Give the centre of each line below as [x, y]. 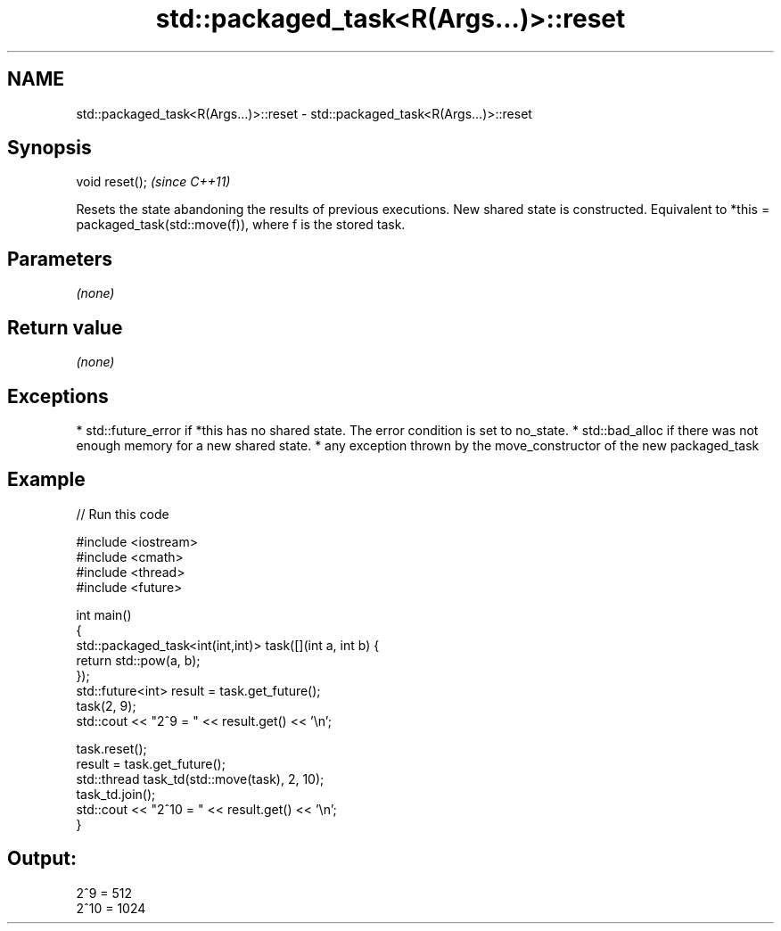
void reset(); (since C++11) [153, 182]
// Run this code [123, 514]
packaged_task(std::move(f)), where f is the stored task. [241, 225]
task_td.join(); [116, 794]
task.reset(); [111, 748]
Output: [42, 859]
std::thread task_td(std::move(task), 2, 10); [200, 779]
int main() [104, 614]
